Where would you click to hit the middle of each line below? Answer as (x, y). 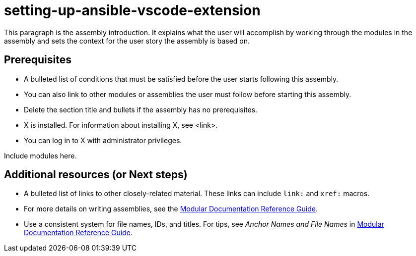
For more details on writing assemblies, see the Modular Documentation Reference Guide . (171, 209)
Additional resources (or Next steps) (96, 175)
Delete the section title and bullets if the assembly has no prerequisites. (141, 109)
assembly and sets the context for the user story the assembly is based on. (127, 41)
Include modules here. (40, 155)
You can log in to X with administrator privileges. (103, 140)
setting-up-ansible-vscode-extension (132, 10)
